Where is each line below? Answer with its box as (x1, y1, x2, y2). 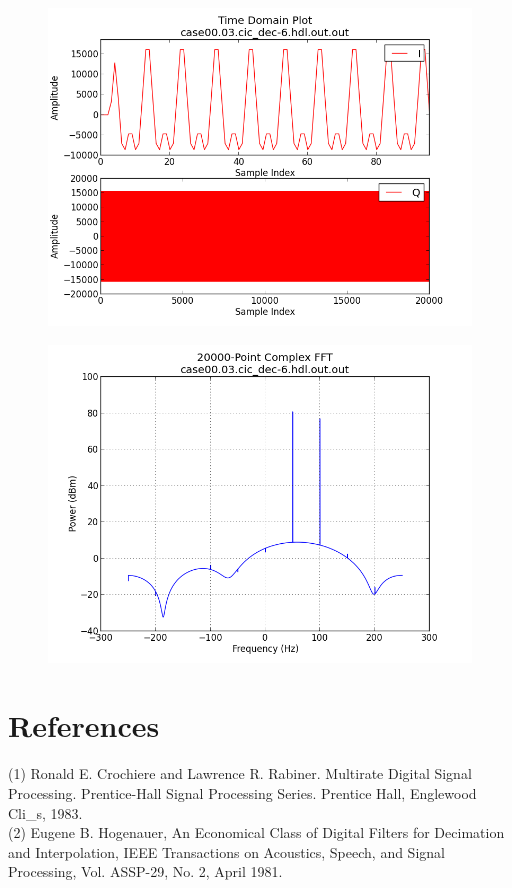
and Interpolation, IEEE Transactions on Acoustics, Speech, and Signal (8, 841, 445, 862)
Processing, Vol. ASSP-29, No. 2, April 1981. (8, 861, 283, 882)
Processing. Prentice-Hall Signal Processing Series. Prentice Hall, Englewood (8, 782, 477, 803)
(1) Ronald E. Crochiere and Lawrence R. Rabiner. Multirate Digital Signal (8, 763, 472, 784)
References (8, 705, 160, 746)
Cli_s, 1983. (8, 802, 83, 823)
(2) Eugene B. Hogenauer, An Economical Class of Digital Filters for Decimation (8, 822, 505, 843)
